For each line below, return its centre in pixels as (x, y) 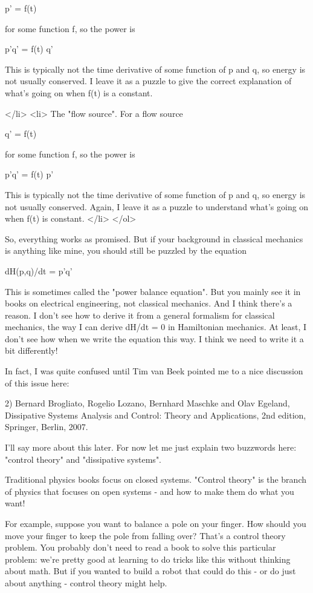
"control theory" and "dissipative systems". (83, 459)
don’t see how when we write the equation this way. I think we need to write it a (154, 338)
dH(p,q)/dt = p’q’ (39, 270)
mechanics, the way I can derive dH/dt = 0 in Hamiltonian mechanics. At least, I (156, 327)
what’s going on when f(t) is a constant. (79, 92)
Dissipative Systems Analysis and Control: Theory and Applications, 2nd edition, (156, 415)
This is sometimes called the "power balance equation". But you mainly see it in (153, 291)
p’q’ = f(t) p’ (29, 174)
